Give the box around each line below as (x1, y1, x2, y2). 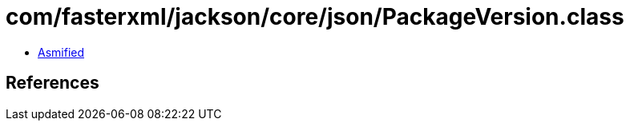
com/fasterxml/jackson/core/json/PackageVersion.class (6, 3, 624, 30)
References (6, 73, 99, 93)
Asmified (38, 45, 85, 59)
